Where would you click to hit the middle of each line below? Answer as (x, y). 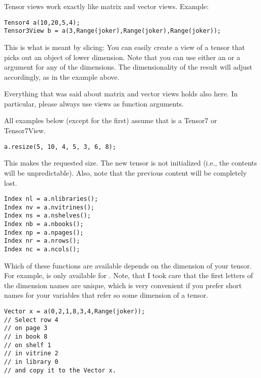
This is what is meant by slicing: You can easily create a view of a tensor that (125, 47)
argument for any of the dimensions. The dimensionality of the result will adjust (128, 67)
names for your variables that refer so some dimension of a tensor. (106, 295)
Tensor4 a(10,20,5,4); (42, 22)
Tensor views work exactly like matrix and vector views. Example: (107, 6)
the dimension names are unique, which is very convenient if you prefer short (123, 285)
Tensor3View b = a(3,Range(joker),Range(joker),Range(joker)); (113, 31)
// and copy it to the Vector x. (60, 370)
